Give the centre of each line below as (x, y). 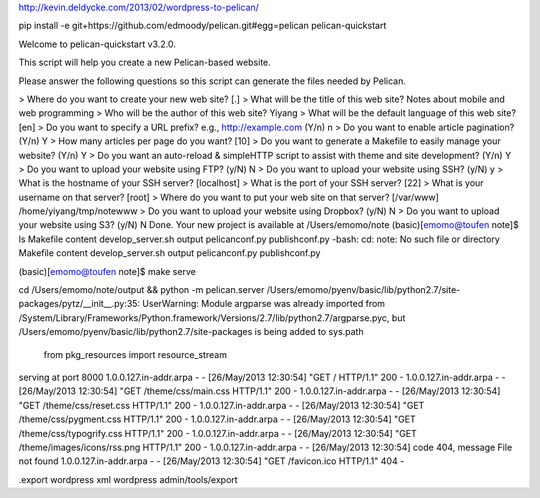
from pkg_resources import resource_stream (135, 354)
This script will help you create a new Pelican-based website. (145, 62)
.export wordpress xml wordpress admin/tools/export (128, 479)
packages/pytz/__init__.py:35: (79, 304)
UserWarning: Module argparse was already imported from (263, 304)
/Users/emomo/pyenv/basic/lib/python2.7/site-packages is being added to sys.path (191, 332)
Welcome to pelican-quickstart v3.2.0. (97, 44)
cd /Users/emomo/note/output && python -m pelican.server (141, 290)
